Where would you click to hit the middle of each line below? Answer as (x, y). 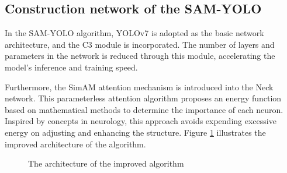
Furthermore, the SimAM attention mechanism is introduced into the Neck (139, 86)
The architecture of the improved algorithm (106, 163)
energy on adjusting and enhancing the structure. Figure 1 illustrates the (135, 132)
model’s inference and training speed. (71, 67)
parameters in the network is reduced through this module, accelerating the (140, 56)
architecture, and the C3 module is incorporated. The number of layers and (140, 44)
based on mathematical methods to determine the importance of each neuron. (144, 109)
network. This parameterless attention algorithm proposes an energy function (143, 98)
